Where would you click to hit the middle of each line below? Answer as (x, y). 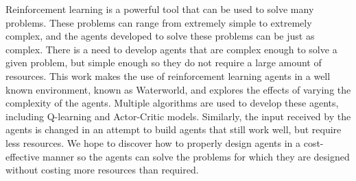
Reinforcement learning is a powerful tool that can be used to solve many (160, 9)
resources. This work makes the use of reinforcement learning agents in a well (168, 75)
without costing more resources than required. (102, 170)
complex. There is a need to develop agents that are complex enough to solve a (171, 49)
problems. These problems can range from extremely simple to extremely (159, 22)
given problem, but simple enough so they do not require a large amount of (164, 62)
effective (23, 156)
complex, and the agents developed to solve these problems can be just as (160, 36)
